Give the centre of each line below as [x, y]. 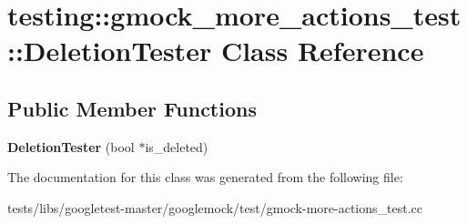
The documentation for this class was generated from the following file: [205, 177]
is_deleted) [177, 146]
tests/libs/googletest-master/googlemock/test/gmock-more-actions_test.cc [215, 207]
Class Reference [322, 51]
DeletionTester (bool [71, 146]
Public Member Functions [132, 108]
